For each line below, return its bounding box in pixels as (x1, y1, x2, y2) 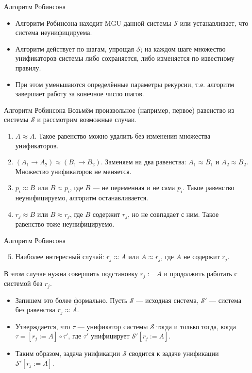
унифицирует (91, 331, 130, 341)
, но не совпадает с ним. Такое (128, 209, 219, 219)
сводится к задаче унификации (129, 348, 219, 358)
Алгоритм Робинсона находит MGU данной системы (15, 18, 171, 28)
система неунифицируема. (15, 27, 92, 37)
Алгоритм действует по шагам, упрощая (15, 43, 134, 53)
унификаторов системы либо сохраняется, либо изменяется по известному (15, 53, 235, 63)
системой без (4, 278, 43, 288)
